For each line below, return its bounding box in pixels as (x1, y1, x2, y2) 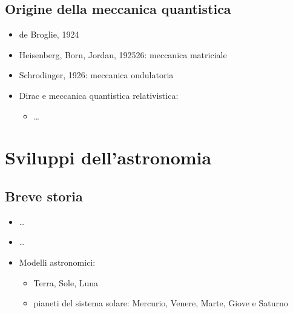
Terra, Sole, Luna (33, 276, 99, 289)
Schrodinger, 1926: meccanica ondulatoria (19, 69, 174, 81)
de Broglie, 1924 (19, 28, 79, 41)
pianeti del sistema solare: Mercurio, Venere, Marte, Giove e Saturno (33, 297, 288, 309)
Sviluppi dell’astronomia (5, 145, 212, 170)
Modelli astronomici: (19, 255, 96, 268)
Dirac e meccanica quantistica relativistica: (19, 89, 179, 101)
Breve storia (5, 186, 83, 205)
